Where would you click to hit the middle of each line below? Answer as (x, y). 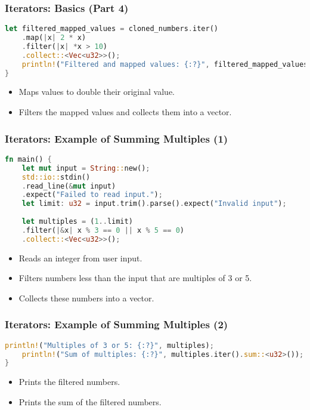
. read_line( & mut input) (69, 186)
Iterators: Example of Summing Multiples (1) (117, 138)
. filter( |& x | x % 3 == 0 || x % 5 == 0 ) (103, 230)
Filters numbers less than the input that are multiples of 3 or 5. (135, 278)
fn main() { (28, 159)
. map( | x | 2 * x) (54, 38)
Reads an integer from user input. (80, 258)
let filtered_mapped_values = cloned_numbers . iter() (111, 29)
